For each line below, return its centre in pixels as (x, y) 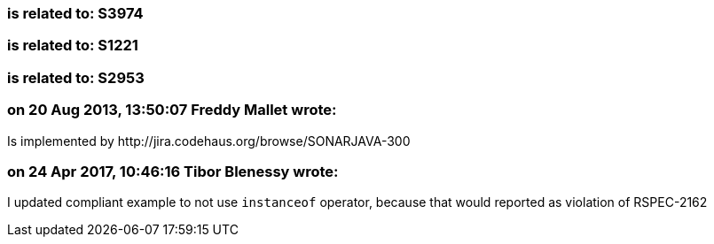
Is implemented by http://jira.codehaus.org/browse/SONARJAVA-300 (209, 141)
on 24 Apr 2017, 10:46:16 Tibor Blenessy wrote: (173, 171)
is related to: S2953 (76, 77)
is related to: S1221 (73, 46)
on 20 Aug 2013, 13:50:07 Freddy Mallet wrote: (172, 110)
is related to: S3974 (75, 13)
